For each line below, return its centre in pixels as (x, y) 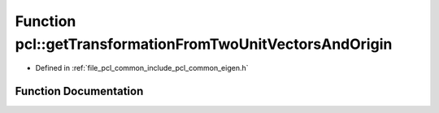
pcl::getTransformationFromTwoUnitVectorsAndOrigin (204, 44)
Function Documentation (79, 91)
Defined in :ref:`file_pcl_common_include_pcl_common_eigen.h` (142, 68)
